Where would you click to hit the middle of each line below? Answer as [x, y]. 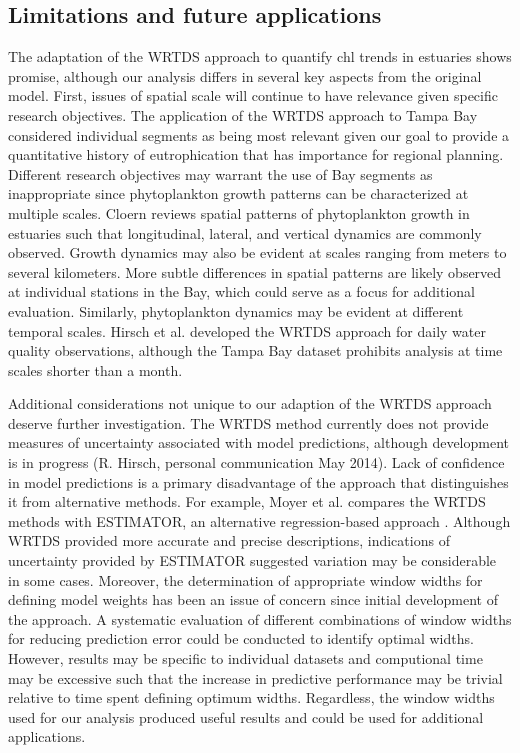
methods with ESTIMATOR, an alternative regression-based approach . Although [259, 520]
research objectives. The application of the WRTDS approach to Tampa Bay [243, 114]
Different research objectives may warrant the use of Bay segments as [220, 173]
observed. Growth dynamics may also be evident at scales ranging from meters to [257, 252]
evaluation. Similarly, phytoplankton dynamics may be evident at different [236, 310]
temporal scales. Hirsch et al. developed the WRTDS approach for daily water [247, 330]
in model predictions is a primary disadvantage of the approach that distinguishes [258, 481]
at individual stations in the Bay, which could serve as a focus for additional [241, 291]
